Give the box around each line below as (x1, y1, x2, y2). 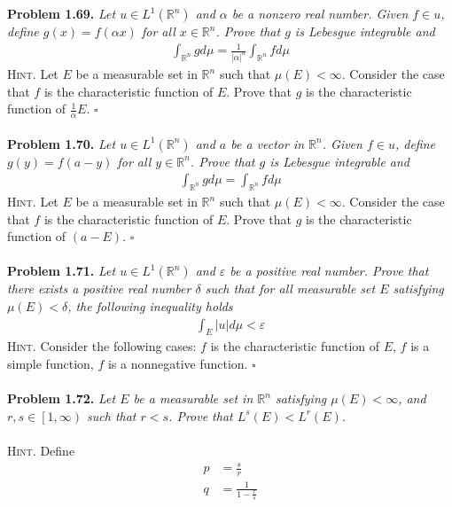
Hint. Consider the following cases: (7, 337, 197, 355)
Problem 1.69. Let (7, 4, 116, 22)
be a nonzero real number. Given (231, 4, 409, 22)
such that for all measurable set (205, 279, 376, 298)
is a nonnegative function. (107, 355, 248, 373)
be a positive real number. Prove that (230, 261, 429, 280)
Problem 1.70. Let (7, 134, 116, 152)
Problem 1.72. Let (7, 389, 116, 408)
